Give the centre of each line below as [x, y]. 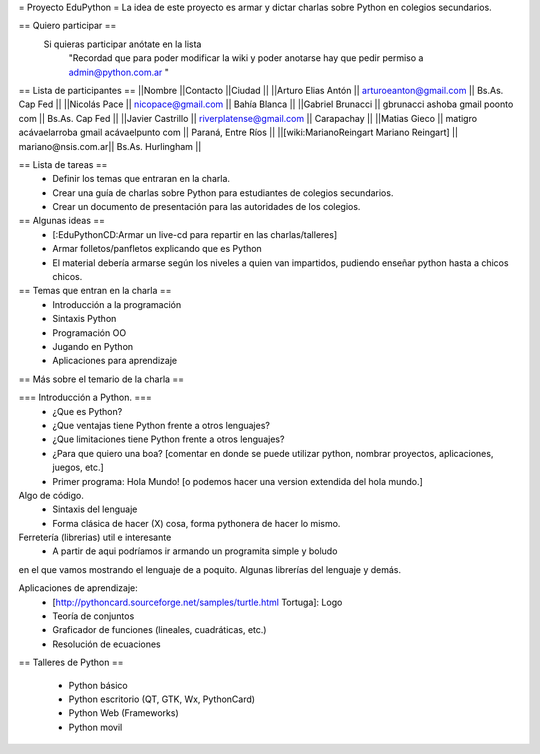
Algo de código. [51, 495]
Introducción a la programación [117, 304]
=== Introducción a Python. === [85, 397]
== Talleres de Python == [71, 662]
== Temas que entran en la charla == [95, 291]
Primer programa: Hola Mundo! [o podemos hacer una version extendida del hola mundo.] [238, 481]
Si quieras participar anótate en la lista [122, 44]
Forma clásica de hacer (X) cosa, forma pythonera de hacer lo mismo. [196, 523]
